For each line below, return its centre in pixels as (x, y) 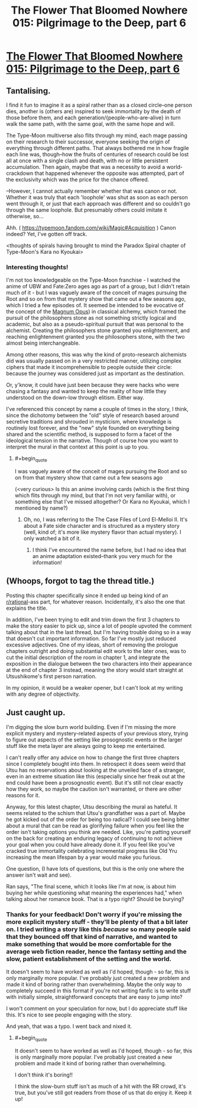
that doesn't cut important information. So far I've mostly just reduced (91, 638)
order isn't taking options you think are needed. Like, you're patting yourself (98, 832)
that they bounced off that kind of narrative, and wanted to (92, 937)
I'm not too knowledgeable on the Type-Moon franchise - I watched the (93, 280)
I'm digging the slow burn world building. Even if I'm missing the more (91, 727)
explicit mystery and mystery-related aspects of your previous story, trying (97, 733)
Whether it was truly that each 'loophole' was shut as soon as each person (97, 197)
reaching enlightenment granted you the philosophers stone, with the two (95, 337)
